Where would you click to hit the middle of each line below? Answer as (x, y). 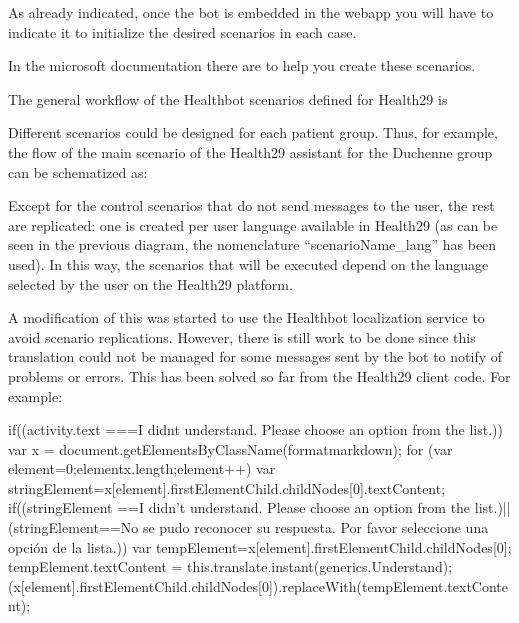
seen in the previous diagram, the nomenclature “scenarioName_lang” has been (252, 244)
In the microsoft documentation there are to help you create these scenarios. (242, 65)
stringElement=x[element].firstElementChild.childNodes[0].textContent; (227, 487)
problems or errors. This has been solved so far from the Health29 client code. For (259, 375)
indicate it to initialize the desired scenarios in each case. (182, 31)
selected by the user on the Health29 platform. (150, 283)
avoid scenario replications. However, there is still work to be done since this (242, 336)
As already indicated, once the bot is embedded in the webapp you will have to (251, 12)
